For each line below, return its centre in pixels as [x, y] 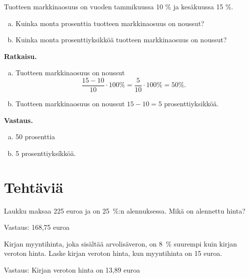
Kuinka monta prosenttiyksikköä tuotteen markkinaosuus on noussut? [121, 40]
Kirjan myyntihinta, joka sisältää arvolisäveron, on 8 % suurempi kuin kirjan [121, 243]
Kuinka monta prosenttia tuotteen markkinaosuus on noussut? [110, 23]
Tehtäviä [34, 187]
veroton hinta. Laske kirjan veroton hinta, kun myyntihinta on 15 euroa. [113, 253]
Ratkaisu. [20, 56]
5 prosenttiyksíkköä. [46, 153]
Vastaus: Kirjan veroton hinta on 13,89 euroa [72, 269]
